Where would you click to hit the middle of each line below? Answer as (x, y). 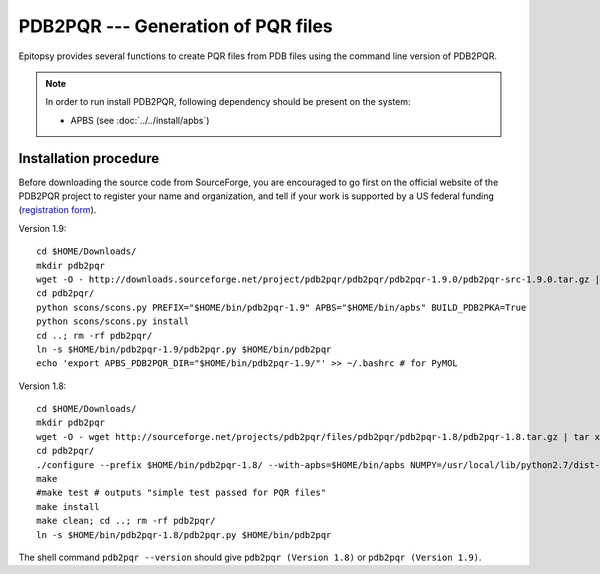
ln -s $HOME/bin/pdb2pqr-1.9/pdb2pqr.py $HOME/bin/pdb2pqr (184, 349)
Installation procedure (89, 158)
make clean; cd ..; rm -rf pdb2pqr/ (126, 521)
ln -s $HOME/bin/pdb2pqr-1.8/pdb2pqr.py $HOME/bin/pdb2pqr (184, 534)
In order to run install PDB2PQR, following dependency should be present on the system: (228, 102)
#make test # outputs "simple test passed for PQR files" (181, 493)
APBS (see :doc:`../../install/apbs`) (140, 120)
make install (68, 506)
